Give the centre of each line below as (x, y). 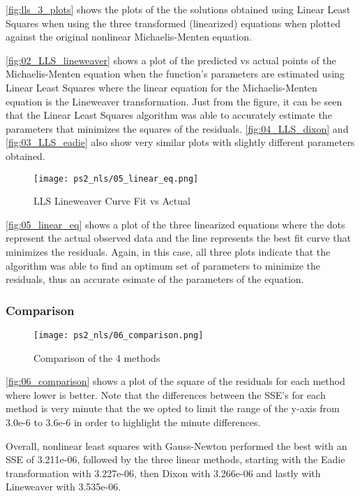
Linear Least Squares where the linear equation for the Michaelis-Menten (162, 87)
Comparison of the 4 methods (97, 357)
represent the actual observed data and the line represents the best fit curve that (178, 238)
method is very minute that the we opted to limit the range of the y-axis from (173, 408)
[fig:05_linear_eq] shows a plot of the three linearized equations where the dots (175, 224)
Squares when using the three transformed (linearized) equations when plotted (173, 23)
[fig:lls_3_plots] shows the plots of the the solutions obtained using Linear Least (178, 9)
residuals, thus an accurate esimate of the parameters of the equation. (155, 279)
